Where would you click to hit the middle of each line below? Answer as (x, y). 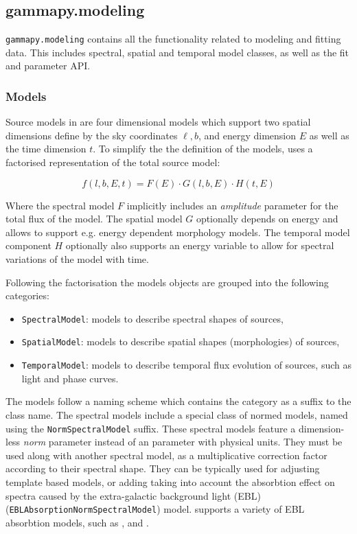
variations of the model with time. (77, 259)
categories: (27, 295)
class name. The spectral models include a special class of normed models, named (177, 414)
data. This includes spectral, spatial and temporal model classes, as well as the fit (177, 52)
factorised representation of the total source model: (113, 162)
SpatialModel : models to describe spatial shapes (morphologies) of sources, (181, 341)
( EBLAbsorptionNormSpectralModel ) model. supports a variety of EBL (155, 509)
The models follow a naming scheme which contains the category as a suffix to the (178, 401)
